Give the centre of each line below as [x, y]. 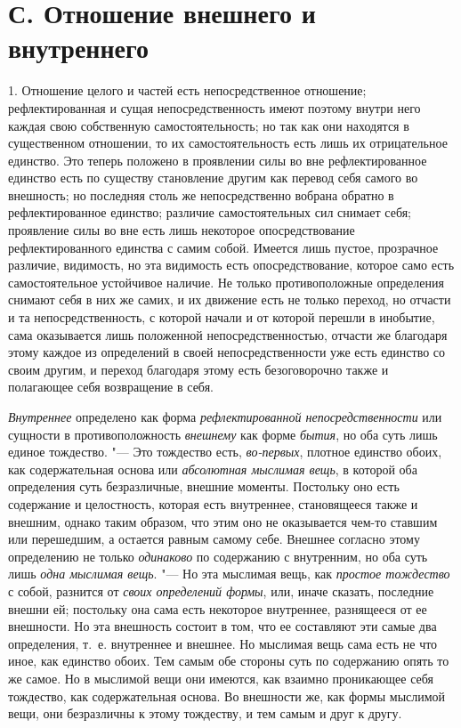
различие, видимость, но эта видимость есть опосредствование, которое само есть [231, 265]
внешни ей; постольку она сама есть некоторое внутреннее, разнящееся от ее [218, 608]
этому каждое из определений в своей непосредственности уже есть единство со [227, 352]
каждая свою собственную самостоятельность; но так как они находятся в [209, 125]
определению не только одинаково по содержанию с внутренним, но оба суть [218, 556]
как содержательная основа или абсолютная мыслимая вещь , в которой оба [213, 469]
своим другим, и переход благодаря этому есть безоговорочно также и [198, 369]
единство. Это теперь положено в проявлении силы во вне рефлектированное [218, 160]
